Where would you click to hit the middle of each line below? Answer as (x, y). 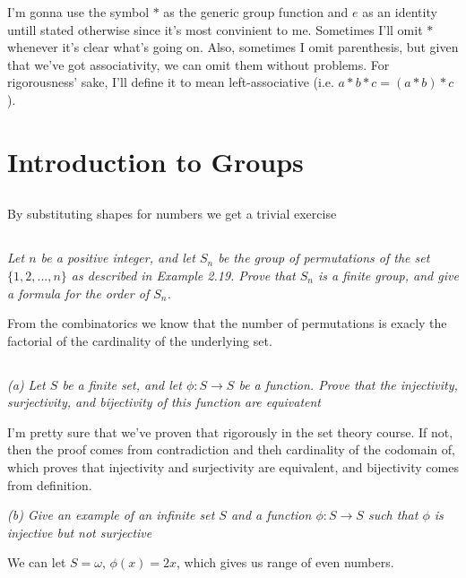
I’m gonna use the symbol (78, 12)
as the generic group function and (256, 12)
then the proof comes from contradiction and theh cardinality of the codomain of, (231, 449)
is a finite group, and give (388, 275)
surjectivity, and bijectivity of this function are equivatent (164, 402)
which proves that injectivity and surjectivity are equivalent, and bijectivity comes (233, 467)
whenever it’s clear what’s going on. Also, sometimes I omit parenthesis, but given (233, 47)
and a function (271, 515)
